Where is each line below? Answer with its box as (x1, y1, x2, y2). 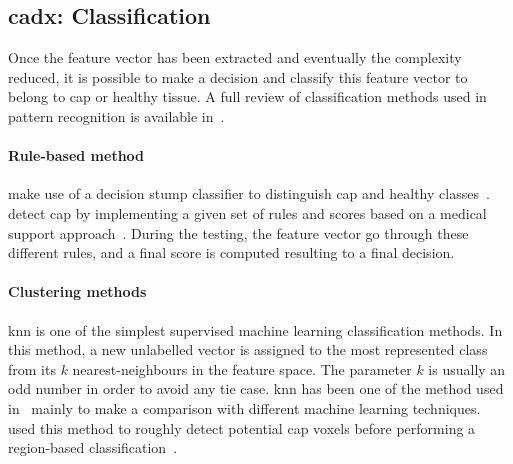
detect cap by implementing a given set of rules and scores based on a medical (8, 202, 487, 223)
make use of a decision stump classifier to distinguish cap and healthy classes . (8, 183, 490, 204)
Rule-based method (8, 145, 145, 166)
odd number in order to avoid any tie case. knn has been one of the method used (8, 378, 504, 399)
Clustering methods (8, 281, 147, 302)
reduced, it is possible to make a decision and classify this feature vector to (8, 66, 468, 87)
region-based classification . (8, 437, 178, 458)
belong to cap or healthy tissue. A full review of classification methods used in (8, 86, 487, 107)
